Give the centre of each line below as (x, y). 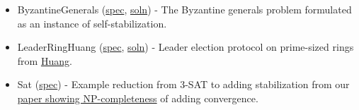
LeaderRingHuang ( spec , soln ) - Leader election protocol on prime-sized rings (186, 47)
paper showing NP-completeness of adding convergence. (138, 98)
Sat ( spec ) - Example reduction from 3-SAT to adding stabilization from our (183, 84)
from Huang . (45, 60)
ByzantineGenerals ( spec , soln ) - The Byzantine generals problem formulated (184, 9)
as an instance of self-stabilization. (92, 23)
